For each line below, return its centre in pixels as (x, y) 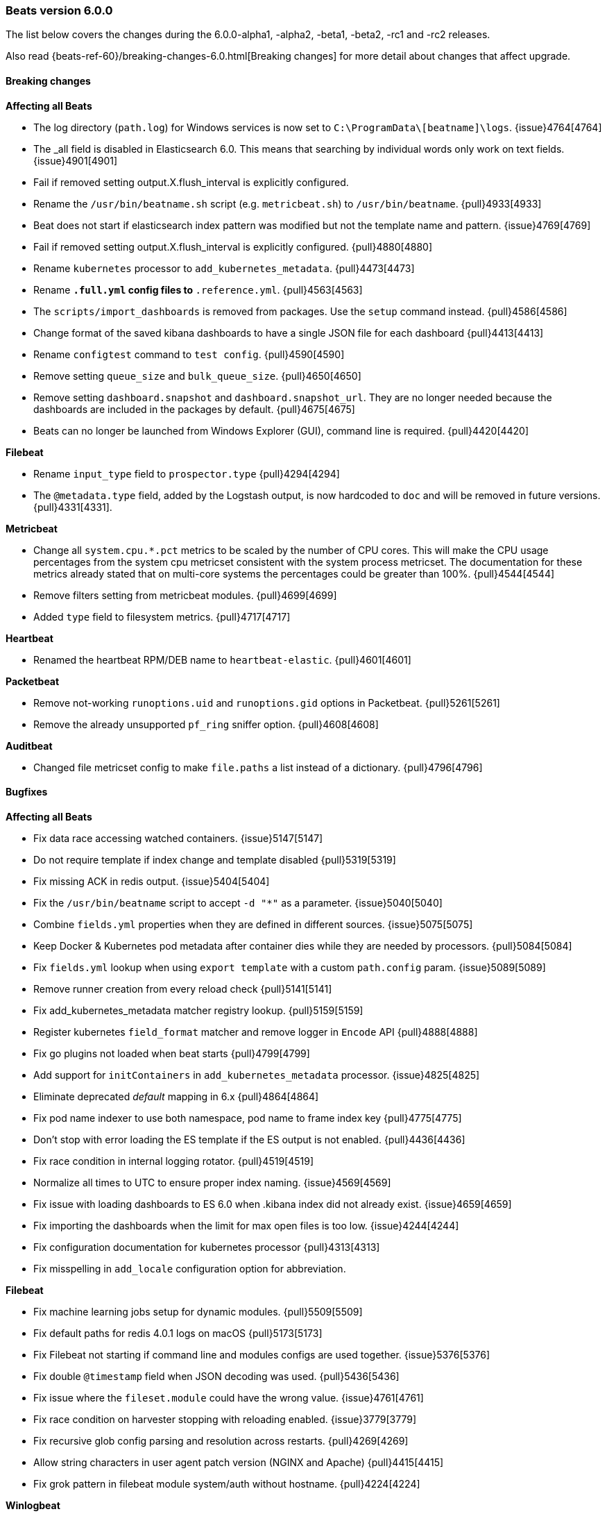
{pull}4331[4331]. (73, 507)
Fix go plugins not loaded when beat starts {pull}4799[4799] (172, 1053)
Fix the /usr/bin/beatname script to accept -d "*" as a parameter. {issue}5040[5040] (238, 902)
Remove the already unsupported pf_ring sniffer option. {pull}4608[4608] (206, 724)
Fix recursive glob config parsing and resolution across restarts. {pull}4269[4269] (221, 1440)
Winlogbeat (33, 1505)
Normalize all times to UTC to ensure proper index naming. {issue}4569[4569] (212, 1182)
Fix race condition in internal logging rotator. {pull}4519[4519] (174, 1161)
